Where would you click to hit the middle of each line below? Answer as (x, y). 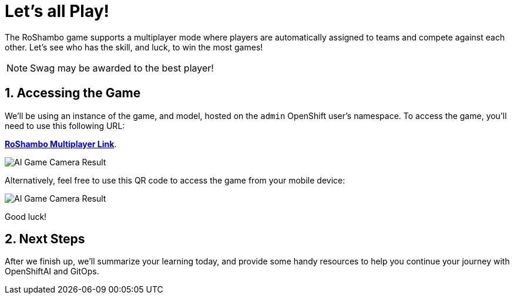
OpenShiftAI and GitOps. (52, 271)
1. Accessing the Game (73, 93)
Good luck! (26, 216)
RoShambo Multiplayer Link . (61, 144)
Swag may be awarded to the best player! (122, 68)
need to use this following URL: (65, 125)
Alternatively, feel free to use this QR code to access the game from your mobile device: (175, 180)
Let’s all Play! (57, 11)
